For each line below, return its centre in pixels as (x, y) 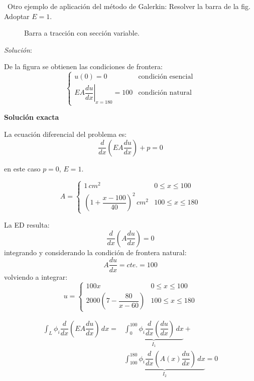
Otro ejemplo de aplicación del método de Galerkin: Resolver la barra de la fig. (129, 6)
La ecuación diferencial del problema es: (66, 134)
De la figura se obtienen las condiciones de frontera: (83, 66)
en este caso (22, 168)
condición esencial (166, 77)
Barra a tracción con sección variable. (82, 33)
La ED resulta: (27, 225)
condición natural (165, 93)
